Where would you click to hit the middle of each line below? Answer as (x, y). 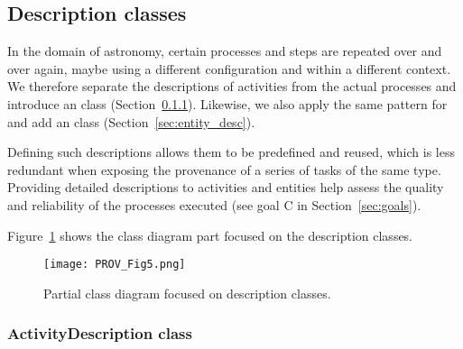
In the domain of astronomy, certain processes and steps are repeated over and (225, 51)
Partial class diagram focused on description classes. (187, 293)
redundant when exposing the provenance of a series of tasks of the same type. (224, 169)
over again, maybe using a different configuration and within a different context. (229, 68)
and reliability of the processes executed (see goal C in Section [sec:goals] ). (214, 204)
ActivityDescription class (100, 333)
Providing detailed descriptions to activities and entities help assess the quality (226, 187)
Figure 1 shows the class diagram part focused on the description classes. (210, 235)
